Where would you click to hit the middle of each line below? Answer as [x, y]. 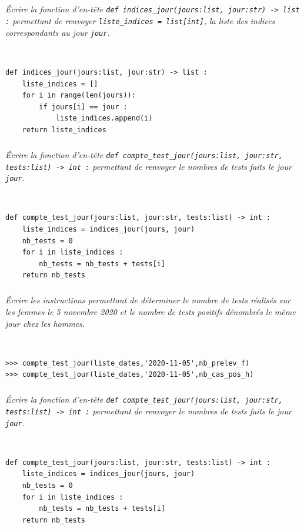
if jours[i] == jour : [83, 107]
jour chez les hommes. [45, 323]
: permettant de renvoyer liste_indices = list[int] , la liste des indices [140, 21]
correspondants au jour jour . [58, 32]
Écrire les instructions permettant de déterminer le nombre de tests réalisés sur [148, 300]
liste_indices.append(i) [104, 118]
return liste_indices [64, 130]
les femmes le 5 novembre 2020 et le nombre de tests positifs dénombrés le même [151, 311]
